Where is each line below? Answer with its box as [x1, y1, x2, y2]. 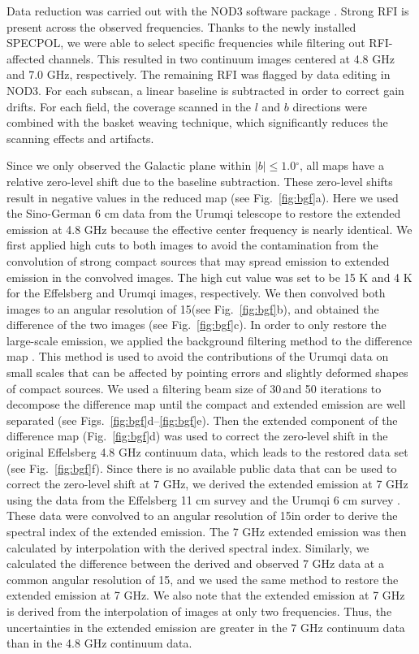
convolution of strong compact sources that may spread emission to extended [6, 252, 390, 269]
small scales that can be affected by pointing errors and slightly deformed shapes [6, 364, 408, 381]
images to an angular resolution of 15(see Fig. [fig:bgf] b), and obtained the [6, 300, 379, 317]
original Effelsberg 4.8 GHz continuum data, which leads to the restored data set [6, 444, 408, 461]
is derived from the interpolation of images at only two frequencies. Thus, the [6, 602, 392, 619]
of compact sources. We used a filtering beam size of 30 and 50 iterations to [6, 379, 382, 396]
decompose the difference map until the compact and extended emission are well [6, 396, 406, 413]
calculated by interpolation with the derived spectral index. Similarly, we [6, 539, 369, 556]
